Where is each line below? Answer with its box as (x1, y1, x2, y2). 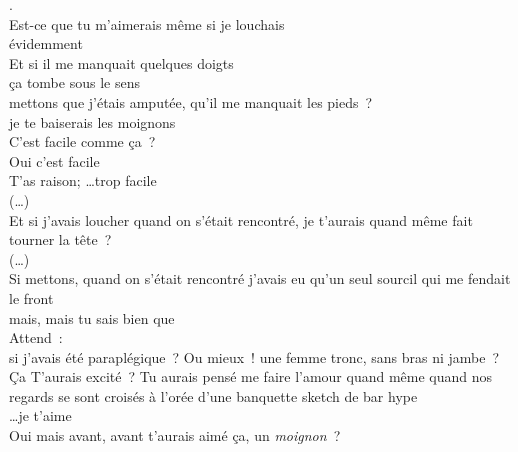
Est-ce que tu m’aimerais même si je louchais (9, 13, 285, 34)
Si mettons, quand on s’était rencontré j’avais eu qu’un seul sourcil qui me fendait (9, 268, 511, 289)
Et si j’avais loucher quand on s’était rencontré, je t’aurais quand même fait (9, 209, 473, 230)
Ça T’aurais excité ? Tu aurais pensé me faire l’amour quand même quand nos (9, 366, 493, 387)
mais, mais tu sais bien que (9, 307, 175, 328)
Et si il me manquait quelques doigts (9, 52, 234, 73)
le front (9, 287, 54, 308)
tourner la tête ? (9, 229, 112, 250)
